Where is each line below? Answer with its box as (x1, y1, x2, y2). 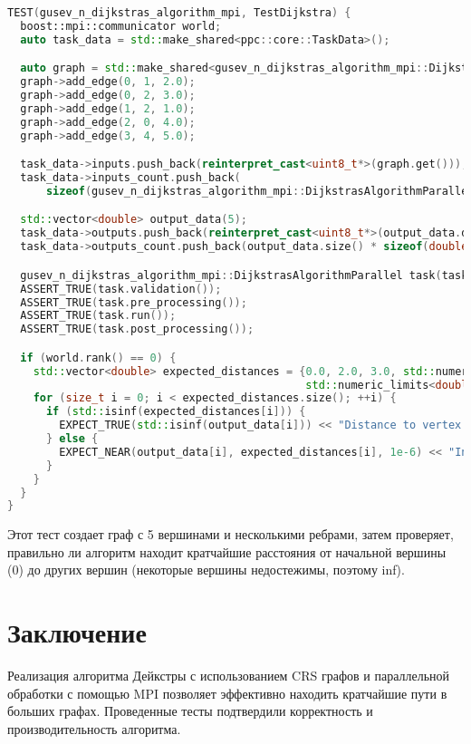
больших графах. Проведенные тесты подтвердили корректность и (7, 701, 373, 720)
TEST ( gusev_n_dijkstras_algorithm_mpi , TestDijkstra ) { (7, 6, 351, 19)
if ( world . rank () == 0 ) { (20, 351, 177, 364)
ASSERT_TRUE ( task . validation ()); (20, 282, 222, 295)
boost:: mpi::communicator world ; (20, 19, 222, 33)
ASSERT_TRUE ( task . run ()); (20, 309, 177, 323)
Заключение (7, 614, 147, 651)
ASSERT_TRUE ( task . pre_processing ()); (20, 295, 247, 309)
